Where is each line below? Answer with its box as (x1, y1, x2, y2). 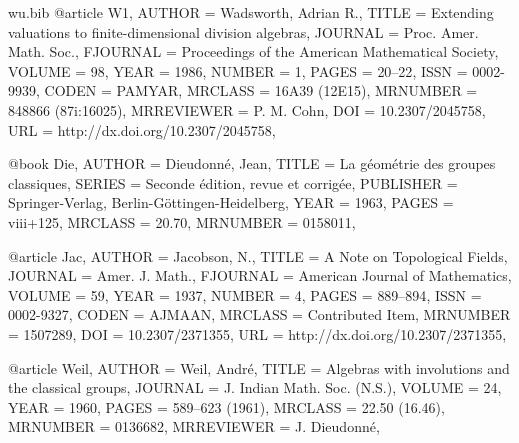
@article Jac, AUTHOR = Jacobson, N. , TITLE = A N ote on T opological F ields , (8, 245, 508, 266)
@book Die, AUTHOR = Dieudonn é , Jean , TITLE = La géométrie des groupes (8, 153, 496, 174)
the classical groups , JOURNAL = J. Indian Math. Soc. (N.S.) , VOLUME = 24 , (8, 377, 502, 398)
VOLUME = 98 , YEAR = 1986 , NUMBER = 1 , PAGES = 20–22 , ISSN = (8, 60, 468, 81)
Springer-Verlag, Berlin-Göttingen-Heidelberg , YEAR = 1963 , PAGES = (8, 192, 454, 213)
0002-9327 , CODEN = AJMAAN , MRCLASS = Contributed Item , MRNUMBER (8, 304, 511, 325)
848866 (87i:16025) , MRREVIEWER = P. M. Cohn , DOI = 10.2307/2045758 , (8, 99, 486, 120)
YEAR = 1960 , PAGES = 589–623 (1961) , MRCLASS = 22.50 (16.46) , (8, 396, 445, 417)
